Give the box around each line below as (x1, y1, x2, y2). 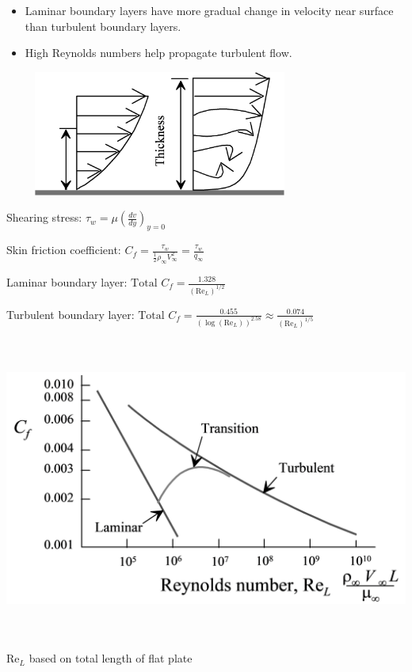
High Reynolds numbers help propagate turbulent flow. (25, 44, 292, 61)
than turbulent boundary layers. (25, 17, 181, 34)
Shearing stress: (6, 209, 82, 226)
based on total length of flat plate (29, 650, 193, 666)
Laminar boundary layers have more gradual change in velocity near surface (25, 2, 394, 18)
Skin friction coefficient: (6, 241, 121, 258)
